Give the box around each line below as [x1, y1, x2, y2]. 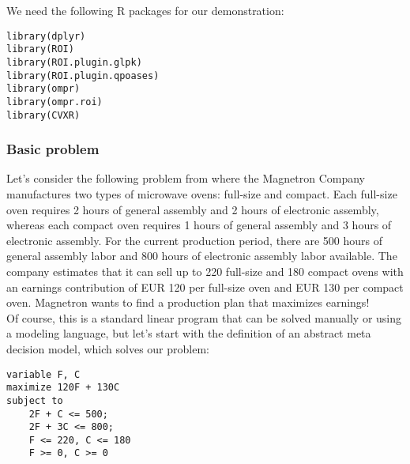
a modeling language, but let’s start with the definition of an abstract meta [6, 325, 371, 341]
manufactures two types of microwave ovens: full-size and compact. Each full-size [6, 186, 397, 202]
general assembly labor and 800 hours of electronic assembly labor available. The [6, 247, 397, 264]
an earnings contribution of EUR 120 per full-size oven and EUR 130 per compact [6, 278, 404, 295]
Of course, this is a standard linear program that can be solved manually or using [6, 309, 402, 326]
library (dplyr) [6, 30, 86, 42]
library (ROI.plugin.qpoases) [6, 70, 160, 81]
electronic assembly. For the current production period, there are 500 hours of [6, 232, 383, 248]
